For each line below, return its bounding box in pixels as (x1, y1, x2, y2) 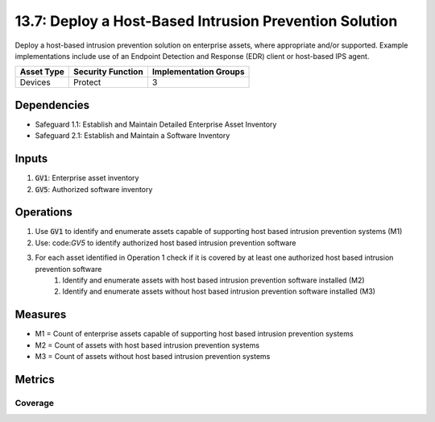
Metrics (14, 372, 56, 386)
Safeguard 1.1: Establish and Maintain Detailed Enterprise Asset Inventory (35, 119, 277, 129)
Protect (73, 77, 101, 88)
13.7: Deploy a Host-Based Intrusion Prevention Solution (14, 12, 398, 30)
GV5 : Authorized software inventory (35, 184, 153, 194)
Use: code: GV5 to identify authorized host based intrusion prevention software (35, 238, 296, 248)
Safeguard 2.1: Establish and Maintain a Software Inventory (35, 131, 230, 140)
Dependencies (14, 98, 90, 112)
